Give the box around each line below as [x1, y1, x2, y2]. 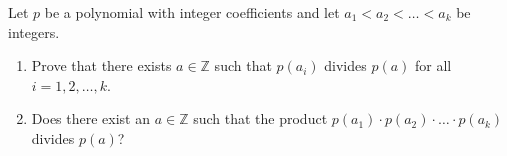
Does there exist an [31, 108, 150, 129]
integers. [8, 21, 60, 42]
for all [415, 55, 452, 76]
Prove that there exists [31, 55, 172, 76]
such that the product [193, 108, 328, 129]
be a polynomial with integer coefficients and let [44, 2, 340, 22]
